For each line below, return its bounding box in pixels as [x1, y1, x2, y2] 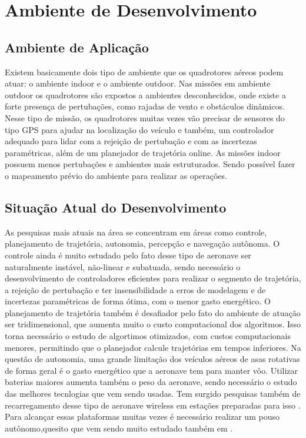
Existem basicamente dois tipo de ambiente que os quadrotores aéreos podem [5, 65, 284, 78]
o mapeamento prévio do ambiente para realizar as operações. [5, 169, 227, 181]
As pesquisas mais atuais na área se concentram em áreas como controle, [5, 225, 267, 238]
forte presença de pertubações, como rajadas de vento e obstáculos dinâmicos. [5, 100, 285, 112]
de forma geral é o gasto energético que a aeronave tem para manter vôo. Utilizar [5, 364, 298, 376]
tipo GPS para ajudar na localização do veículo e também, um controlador [5, 123, 274, 135]
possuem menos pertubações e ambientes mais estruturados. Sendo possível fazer [5, 158, 295, 170]
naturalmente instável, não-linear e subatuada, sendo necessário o [5, 260, 241, 273]
